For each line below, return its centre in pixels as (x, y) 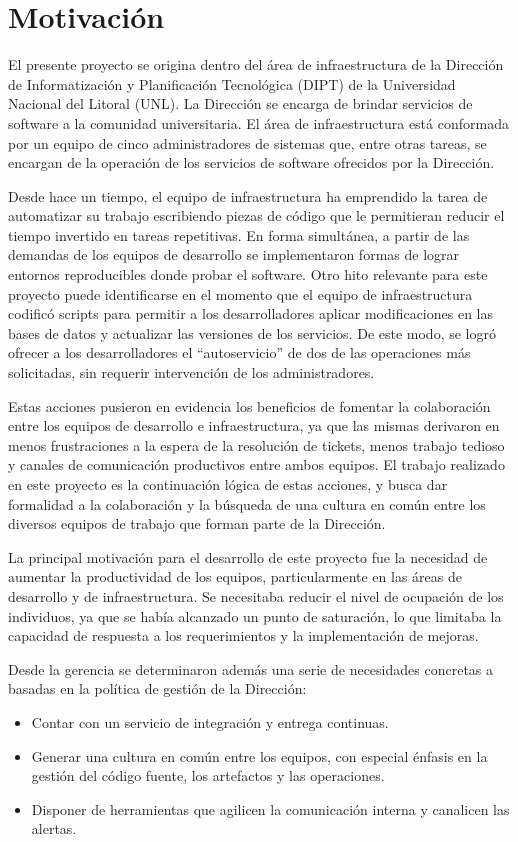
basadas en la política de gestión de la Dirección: (157, 688)
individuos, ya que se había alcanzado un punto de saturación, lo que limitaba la (255, 615)
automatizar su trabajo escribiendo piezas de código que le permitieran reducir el (256, 215)
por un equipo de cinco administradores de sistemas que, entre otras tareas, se (247, 142)
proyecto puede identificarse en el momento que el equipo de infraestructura (240, 293)
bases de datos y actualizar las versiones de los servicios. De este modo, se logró (252, 332)
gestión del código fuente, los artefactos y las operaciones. (208, 775)
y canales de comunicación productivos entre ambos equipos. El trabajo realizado (256, 464)
